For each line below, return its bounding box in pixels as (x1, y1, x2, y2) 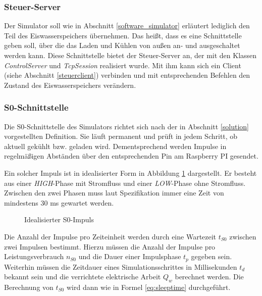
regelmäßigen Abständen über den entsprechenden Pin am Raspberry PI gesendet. (4, 151, 258, 161)
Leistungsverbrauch (4, 251, 64, 262)
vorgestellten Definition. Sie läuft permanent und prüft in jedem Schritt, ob (4, 131, 238, 141)
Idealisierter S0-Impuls (24, 214, 94, 225)
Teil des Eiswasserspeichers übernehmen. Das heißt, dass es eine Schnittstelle (4, 30, 242, 40)
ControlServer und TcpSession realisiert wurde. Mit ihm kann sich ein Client (4, 60, 241, 70)
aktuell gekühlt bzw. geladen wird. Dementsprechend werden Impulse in (4, 140, 227, 151)
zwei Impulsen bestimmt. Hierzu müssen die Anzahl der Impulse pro (4, 241, 216, 252)
